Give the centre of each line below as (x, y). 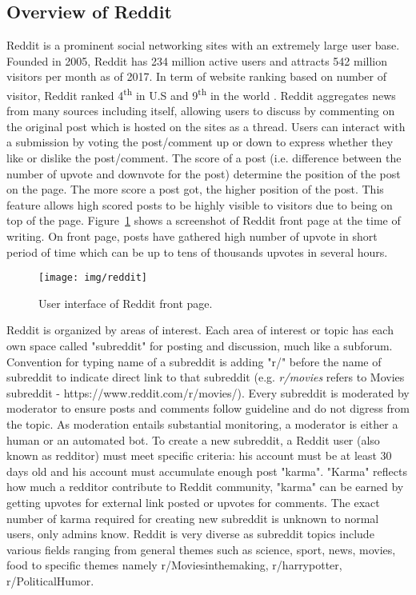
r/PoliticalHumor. (50, 580)
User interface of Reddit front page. (126, 303)
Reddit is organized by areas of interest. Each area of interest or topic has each (200, 330)
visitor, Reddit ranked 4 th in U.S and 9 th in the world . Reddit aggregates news (201, 94)
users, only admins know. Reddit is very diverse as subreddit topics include (190, 534)
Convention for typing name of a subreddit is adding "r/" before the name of (194, 361)
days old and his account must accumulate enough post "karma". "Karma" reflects (207, 471)
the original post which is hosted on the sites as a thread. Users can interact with (206, 126)
